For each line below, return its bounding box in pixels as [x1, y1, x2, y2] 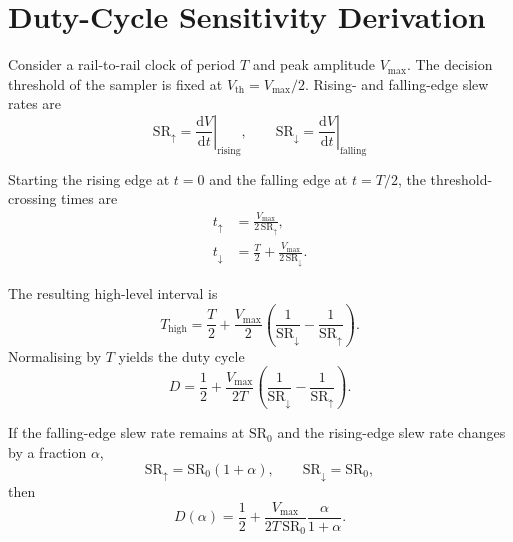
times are [61, 188, 118, 209]
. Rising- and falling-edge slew [304, 73, 489, 94]
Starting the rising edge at [8, 168, 170, 189]
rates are [8, 93, 62, 114]
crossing [8, 188, 57, 209]
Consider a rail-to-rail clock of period [8, 54, 236, 75]
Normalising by [8, 345, 102, 366]
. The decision [406, 54, 493, 75]
